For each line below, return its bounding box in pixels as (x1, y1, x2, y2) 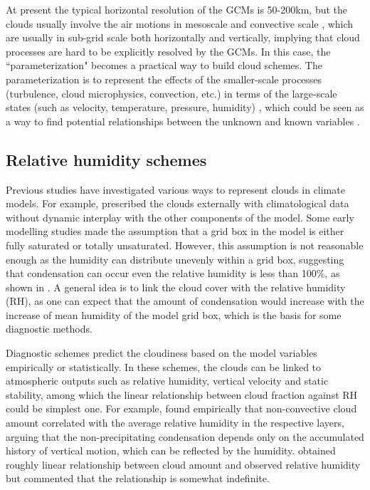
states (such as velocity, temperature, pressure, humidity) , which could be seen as (6, 100, 364, 115)
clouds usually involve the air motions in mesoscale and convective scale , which (6, 16, 354, 31)
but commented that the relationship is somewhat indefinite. (6, 471, 270, 486)
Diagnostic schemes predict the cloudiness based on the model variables (6, 345, 317, 360)
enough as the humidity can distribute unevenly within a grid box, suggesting (6, 251, 344, 266)
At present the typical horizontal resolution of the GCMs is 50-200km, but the (6, 2, 348, 16)
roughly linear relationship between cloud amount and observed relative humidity (6, 457, 361, 471)
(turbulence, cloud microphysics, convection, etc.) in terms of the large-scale (6, 85, 337, 100)
